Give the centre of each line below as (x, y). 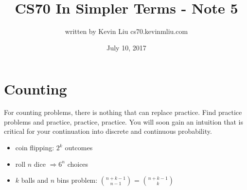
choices (78, 164)
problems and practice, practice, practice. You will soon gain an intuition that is (123, 121)
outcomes (79, 148)
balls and (35, 180)
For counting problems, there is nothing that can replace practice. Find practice (123, 112)
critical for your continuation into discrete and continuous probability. (108, 131)
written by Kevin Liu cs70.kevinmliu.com (126, 31)
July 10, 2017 (126, 47)
